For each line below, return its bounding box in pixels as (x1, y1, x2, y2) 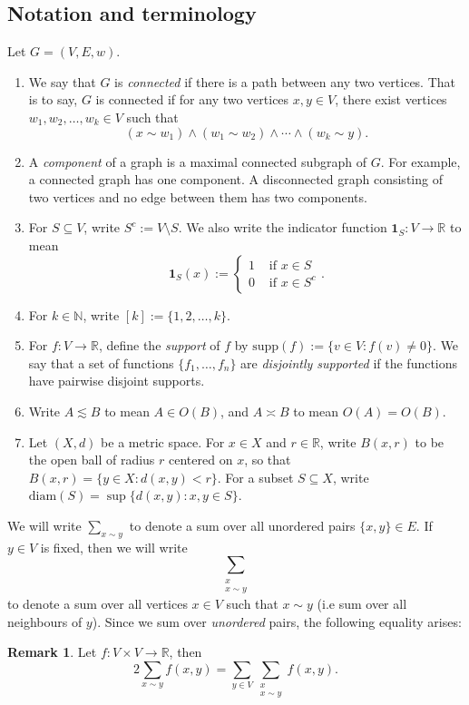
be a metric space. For (101, 432, 225, 451)
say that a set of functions (28, 353, 174, 372)
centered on (169, 450, 233, 469)
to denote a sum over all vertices (7, 594, 188, 613)
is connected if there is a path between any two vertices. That (114, 72, 456, 91)
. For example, (380, 152, 461, 171)
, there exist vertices (335, 90, 447, 109)
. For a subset (217, 467, 294, 486)
